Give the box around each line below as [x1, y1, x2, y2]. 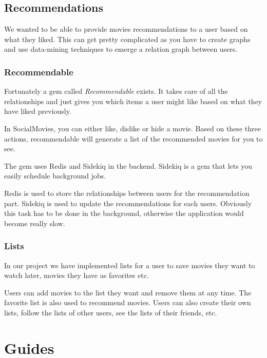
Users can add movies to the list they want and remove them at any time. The [4, 287, 252, 297]
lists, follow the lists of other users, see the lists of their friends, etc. [4, 307, 217, 317]
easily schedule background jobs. [4, 170, 106, 181]
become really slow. [4, 217, 65, 228]
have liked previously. [4, 106, 71, 116]
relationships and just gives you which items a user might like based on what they [4, 95, 262, 106]
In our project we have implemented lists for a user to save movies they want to [4, 260, 255, 270]
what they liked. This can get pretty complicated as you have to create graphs [4, 33, 251, 44]
